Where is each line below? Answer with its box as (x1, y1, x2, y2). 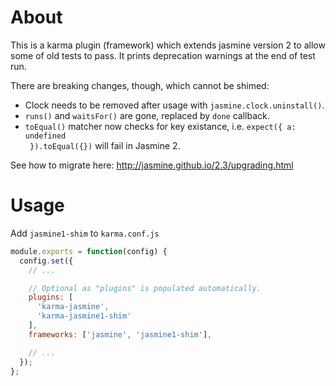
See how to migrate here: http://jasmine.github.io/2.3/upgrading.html (10, 159, 294, 171)
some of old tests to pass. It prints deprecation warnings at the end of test (10, 49, 316, 61)
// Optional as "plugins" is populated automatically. (28, 283, 262, 293)
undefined (24, 131, 67, 141)
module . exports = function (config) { (10, 246, 168, 256)
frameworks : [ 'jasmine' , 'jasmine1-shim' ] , (28, 329, 213, 340)
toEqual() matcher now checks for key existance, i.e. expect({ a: (24, 120, 297, 132)
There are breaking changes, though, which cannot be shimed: (10, 79, 270, 91)
